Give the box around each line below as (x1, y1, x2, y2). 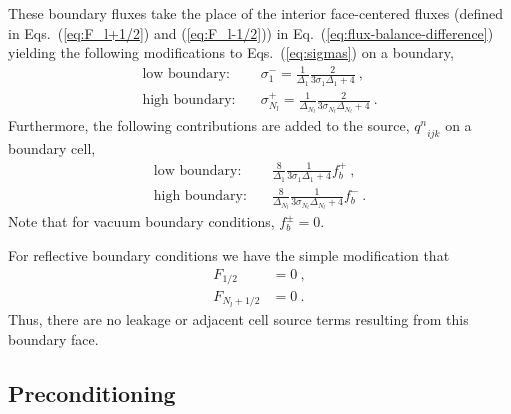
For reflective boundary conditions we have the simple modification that (8, 244, 450, 265)
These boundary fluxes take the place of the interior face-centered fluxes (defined (8, 3, 504, 23)
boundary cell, (8, 138, 96, 159)
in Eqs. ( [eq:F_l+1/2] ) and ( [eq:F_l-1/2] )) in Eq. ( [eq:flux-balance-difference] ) (8, 22, 494, 43)
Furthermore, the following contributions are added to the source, (8, 115, 410, 136)
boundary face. (8, 329, 99, 350)
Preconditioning (8, 378, 176, 409)
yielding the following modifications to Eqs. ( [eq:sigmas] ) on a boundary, (8, 42, 454, 63)
